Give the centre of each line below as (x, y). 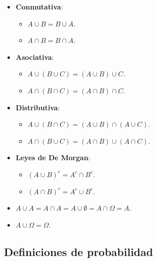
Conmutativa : (39, 6)
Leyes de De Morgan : (53, 157)
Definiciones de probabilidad (78, 251)
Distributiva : (38, 107)
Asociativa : (35, 57)
